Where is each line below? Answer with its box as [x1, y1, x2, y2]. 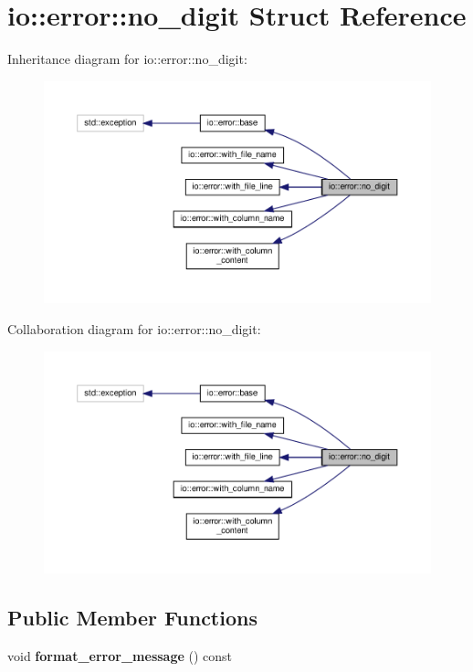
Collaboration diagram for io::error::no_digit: [7, 319, 261, 338]
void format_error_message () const [7, 646, 233, 666]
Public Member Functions [7, 604, 258, 632]
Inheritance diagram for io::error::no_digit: [7, 49, 247, 68]
